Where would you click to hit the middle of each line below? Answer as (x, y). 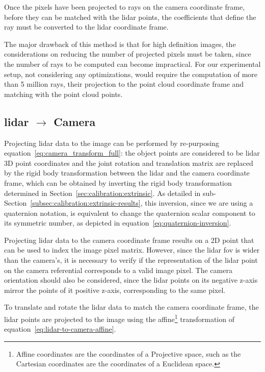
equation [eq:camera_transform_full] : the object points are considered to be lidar (132, 153)
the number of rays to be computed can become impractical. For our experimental (132, 64)
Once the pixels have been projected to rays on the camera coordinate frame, (125, 7)
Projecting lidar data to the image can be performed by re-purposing (112, 143)
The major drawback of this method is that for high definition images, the (120, 44)
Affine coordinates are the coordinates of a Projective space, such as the (128, 353)
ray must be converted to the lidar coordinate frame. (86, 27)
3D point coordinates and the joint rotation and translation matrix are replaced (129, 163)
